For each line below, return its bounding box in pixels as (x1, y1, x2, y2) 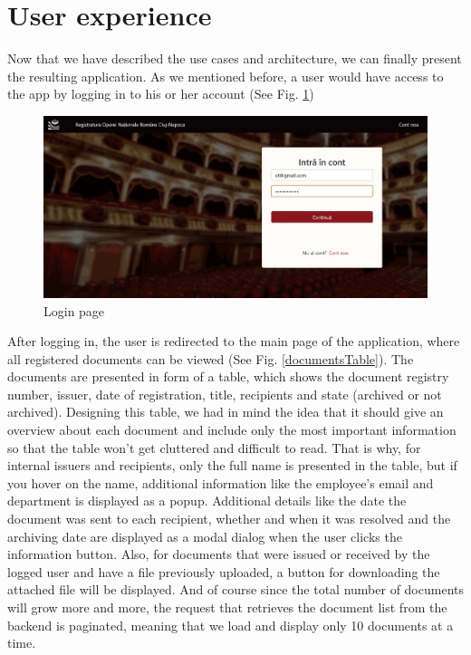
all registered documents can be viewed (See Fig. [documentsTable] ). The (7, 349, 414, 368)
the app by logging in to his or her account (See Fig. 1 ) (7, 84, 314, 103)
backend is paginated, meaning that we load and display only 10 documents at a (7, 615, 454, 634)
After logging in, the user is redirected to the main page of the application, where (7, 332, 460, 351)
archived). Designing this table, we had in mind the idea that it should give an (7, 402, 444, 421)
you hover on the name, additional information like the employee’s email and (7, 473, 434, 492)
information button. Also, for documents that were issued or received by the (7, 544, 430, 563)
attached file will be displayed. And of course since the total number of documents (7, 580, 464, 599)
